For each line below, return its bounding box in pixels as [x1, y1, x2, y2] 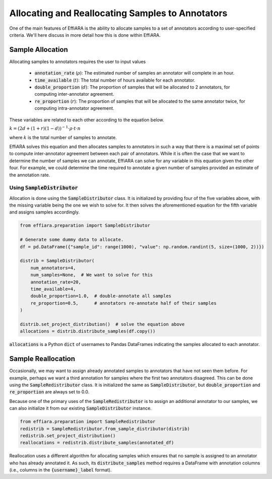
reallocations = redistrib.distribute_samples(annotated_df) [20, 440, 174, 446]
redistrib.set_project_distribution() [20, 433, 116, 438]
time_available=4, [30, 286, 76, 292]
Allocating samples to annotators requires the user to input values [9, 58, 146, 64]
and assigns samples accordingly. [9, 209, 80, 215]
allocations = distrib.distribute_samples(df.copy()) [20, 328, 156, 334]
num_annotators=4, [30, 265, 76, 270]
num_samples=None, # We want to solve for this [30, 272, 153, 278]
